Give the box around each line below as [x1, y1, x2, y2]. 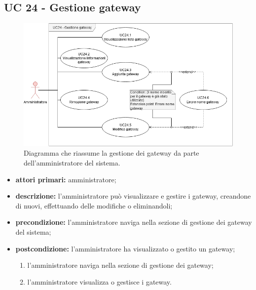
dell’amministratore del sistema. [24, 157, 120, 167]
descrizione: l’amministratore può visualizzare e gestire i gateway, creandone [15, 191, 251, 201]
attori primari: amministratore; [15, 174, 116, 184]
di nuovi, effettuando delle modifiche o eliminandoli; [15, 200, 173, 210]
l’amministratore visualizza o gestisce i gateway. [27, 276, 172, 287]
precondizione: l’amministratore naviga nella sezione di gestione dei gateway [15, 217, 252, 227]
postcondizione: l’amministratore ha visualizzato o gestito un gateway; [15, 243, 235, 253]
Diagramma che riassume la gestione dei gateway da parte [24, 148, 199, 158]
